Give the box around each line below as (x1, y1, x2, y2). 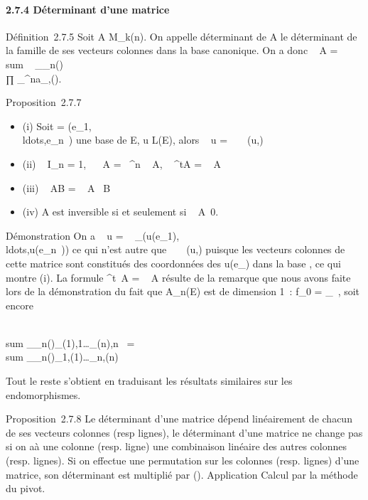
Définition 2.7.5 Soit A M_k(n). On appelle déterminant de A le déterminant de (6, 28, 357, 43)
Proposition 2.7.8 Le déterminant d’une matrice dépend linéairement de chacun (6, 411, 352, 426)
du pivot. (6, 481, 45, 496)
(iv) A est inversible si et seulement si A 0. (22, 204, 219, 219)
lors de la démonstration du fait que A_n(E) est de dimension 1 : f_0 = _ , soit (6, 284, 360, 299)
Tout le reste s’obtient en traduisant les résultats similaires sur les (6, 373, 293, 388)
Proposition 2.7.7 (6, 95, 82, 110)
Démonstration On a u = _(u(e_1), (6, 228, 180, 243)
